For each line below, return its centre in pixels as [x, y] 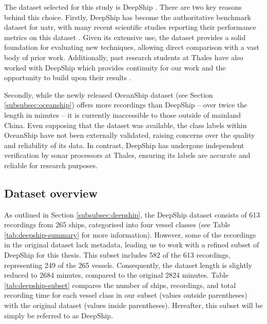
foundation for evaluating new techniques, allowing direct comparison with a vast [132, 47]
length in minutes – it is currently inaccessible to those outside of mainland [122, 114]
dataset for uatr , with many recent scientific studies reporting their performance [130, 27]
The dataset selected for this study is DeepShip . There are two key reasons [123, 7]
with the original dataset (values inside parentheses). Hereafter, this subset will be [133, 305]
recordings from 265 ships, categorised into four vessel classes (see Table [117, 224]
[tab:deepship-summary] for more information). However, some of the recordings [130, 234]
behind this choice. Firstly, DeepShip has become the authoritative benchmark [128, 17]
